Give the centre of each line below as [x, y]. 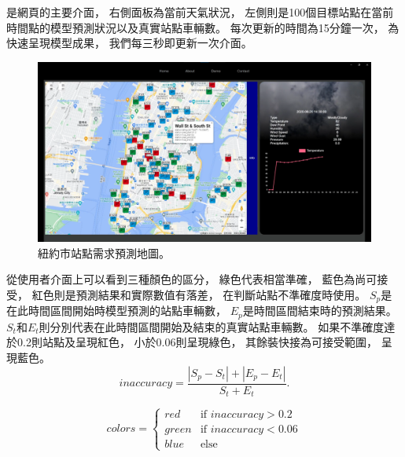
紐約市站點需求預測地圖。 [104, 252]
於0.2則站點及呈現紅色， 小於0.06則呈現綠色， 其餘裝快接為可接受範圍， [192, 342]
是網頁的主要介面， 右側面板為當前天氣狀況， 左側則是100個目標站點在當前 [200, 12]
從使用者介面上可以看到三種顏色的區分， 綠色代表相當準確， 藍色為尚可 [192, 279]
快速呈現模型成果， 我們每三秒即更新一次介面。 [129, 43]
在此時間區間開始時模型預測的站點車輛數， [116, 311]
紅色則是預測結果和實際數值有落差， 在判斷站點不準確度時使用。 [199, 294]
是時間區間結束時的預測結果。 [320, 311]
